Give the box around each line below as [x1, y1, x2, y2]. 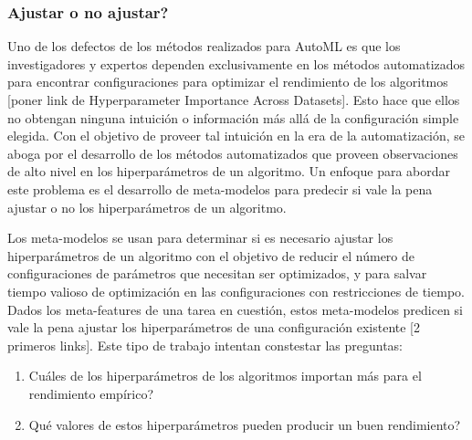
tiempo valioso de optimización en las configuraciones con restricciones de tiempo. [7, 281, 465, 300]
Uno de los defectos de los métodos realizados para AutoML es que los [7, 37, 401, 56]
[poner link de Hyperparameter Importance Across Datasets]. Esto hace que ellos [7, 90, 460, 109]
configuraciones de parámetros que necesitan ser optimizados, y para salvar [7, 264, 427, 283]
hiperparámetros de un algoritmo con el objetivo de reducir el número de [7, 246, 415, 265]
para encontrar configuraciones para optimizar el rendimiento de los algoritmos [7, 72, 448, 91]
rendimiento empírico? [28, 383, 153, 403]
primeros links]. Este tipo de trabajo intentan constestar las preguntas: [7, 335, 404, 354]
